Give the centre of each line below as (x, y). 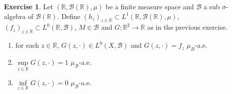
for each (27, 45)
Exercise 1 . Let (29, 6)
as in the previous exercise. (187, 27)
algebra (15, 16)
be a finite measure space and (150, 6)
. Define (69, 16)
